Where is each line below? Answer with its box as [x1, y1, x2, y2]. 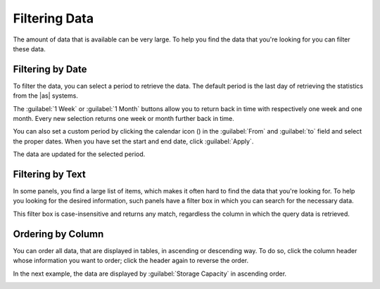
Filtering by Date [13, 63, 87, 75]
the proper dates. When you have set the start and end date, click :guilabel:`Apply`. [13, 137, 254, 146]
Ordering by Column [13, 228, 104, 240]
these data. [13, 44, 46, 53]
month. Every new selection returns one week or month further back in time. [13, 115, 235, 123]
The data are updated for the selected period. [13, 150, 146, 158]
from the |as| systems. [13, 91, 79, 100]
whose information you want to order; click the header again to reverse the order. [13, 257, 249, 265]
